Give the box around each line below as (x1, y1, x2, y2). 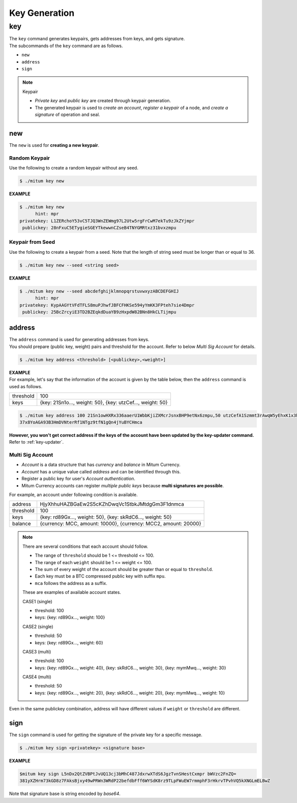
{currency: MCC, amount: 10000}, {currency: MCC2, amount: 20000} (40, 520, 201, 527)
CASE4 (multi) (22, 674, 51, 680)
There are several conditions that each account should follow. (22, 543, 148, 549)
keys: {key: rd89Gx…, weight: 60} (35, 639, 103, 645)
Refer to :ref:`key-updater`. (9, 439, 64, 445)
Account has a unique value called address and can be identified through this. (21, 468, 181, 474)
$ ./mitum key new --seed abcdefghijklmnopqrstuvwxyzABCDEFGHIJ (19, 288, 179, 294)
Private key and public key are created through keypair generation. (35, 98, 171, 104)
